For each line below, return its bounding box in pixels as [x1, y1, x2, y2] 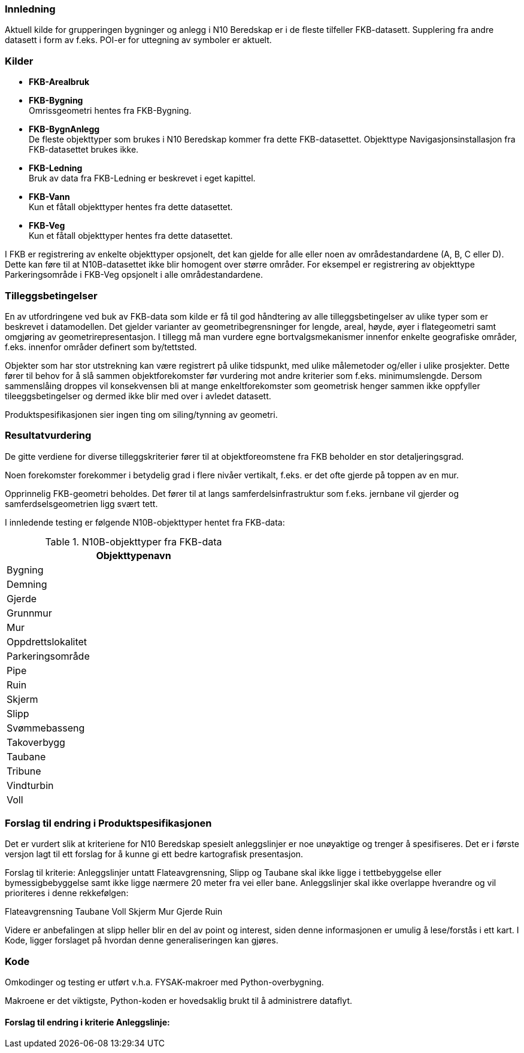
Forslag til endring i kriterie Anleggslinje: [5, 1016, 170, 1027]
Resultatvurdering [5, 429, 92, 442]
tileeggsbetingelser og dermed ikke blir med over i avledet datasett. [5, 390, 271, 401]
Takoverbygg [7, 736, 65, 748]
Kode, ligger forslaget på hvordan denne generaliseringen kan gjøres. [5, 935, 278, 946]
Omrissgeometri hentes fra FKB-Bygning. [29, 105, 192, 116]
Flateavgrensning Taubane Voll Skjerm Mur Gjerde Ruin [5, 906, 223, 917]
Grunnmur [7, 606, 52, 619]
